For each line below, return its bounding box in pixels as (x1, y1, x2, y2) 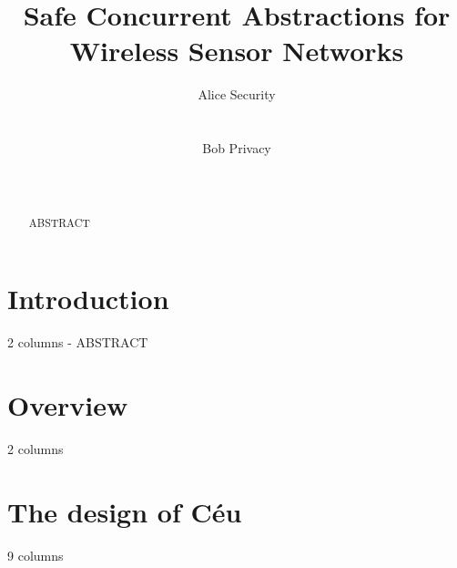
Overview (7, 387, 128, 424)
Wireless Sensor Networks (69, 32, 404, 69)
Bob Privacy (202, 139, 271, 158)
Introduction (7, 280, 169, 317)
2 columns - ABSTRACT (7, 333, 148, 352)
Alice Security (198, 85, 276, 104)
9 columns (7, 545, 64, 564)
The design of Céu (7, 492, 242, 530)
